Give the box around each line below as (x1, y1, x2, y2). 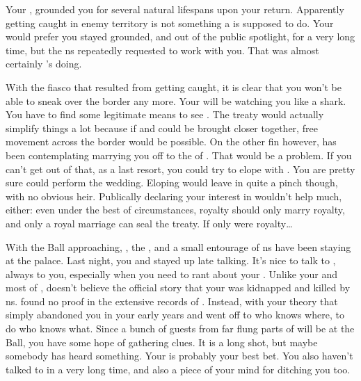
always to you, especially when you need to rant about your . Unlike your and (6, 266, 338, 281)
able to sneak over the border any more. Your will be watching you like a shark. (6, 93, 346, 108)
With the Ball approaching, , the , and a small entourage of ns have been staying (6, 239, 351, 254)
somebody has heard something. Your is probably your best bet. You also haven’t (6, 348, 353, 363)
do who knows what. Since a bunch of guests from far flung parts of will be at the (6, 321, 355, 336)
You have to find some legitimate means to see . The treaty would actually (6, 107, 324, 122)
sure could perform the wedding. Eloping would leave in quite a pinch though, (6, 175, 338, 190)
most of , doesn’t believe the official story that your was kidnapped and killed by (6, 280, 351, 295)
